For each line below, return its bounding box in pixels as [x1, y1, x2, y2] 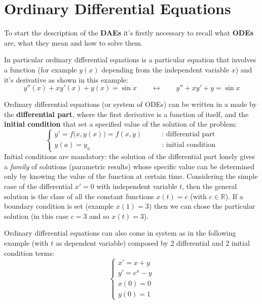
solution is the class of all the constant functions [4, 191, 154, 201]
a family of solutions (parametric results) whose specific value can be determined [4, 161, 254, 171]
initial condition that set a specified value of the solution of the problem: [4, 119, 237, 129]
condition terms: [4, 247, 55, 258]
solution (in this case [4, 210, 69, 221]
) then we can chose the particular [148, 201, 255, 211]
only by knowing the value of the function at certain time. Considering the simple [4, 171, 258, 181]
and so [89, 210, 109, 221]
